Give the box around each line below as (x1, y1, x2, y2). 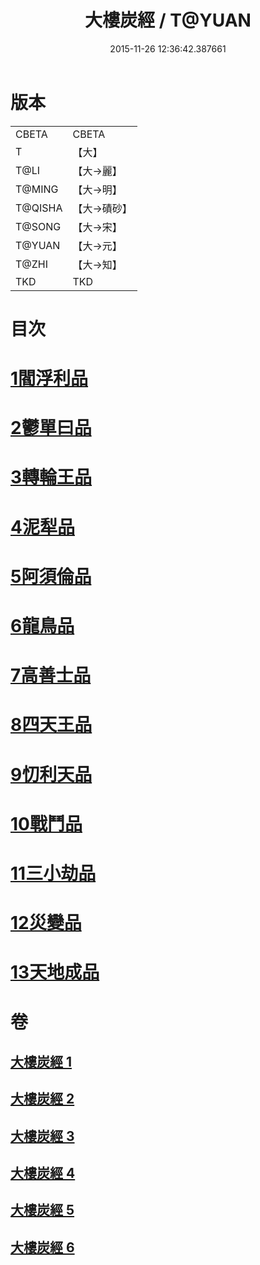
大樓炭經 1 (10, 1053, 73, 1070)
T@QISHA (15, 201, 63, 215)
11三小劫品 (10, 862, 97, 885)
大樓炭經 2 (10, 1091, 75, 1108)
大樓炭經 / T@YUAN (84, 9, 252, 32)
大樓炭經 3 (10, 1127, 75, 1145)
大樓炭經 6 (10, 1239, 75, 1256)
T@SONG (15, 219, 62, 233)
